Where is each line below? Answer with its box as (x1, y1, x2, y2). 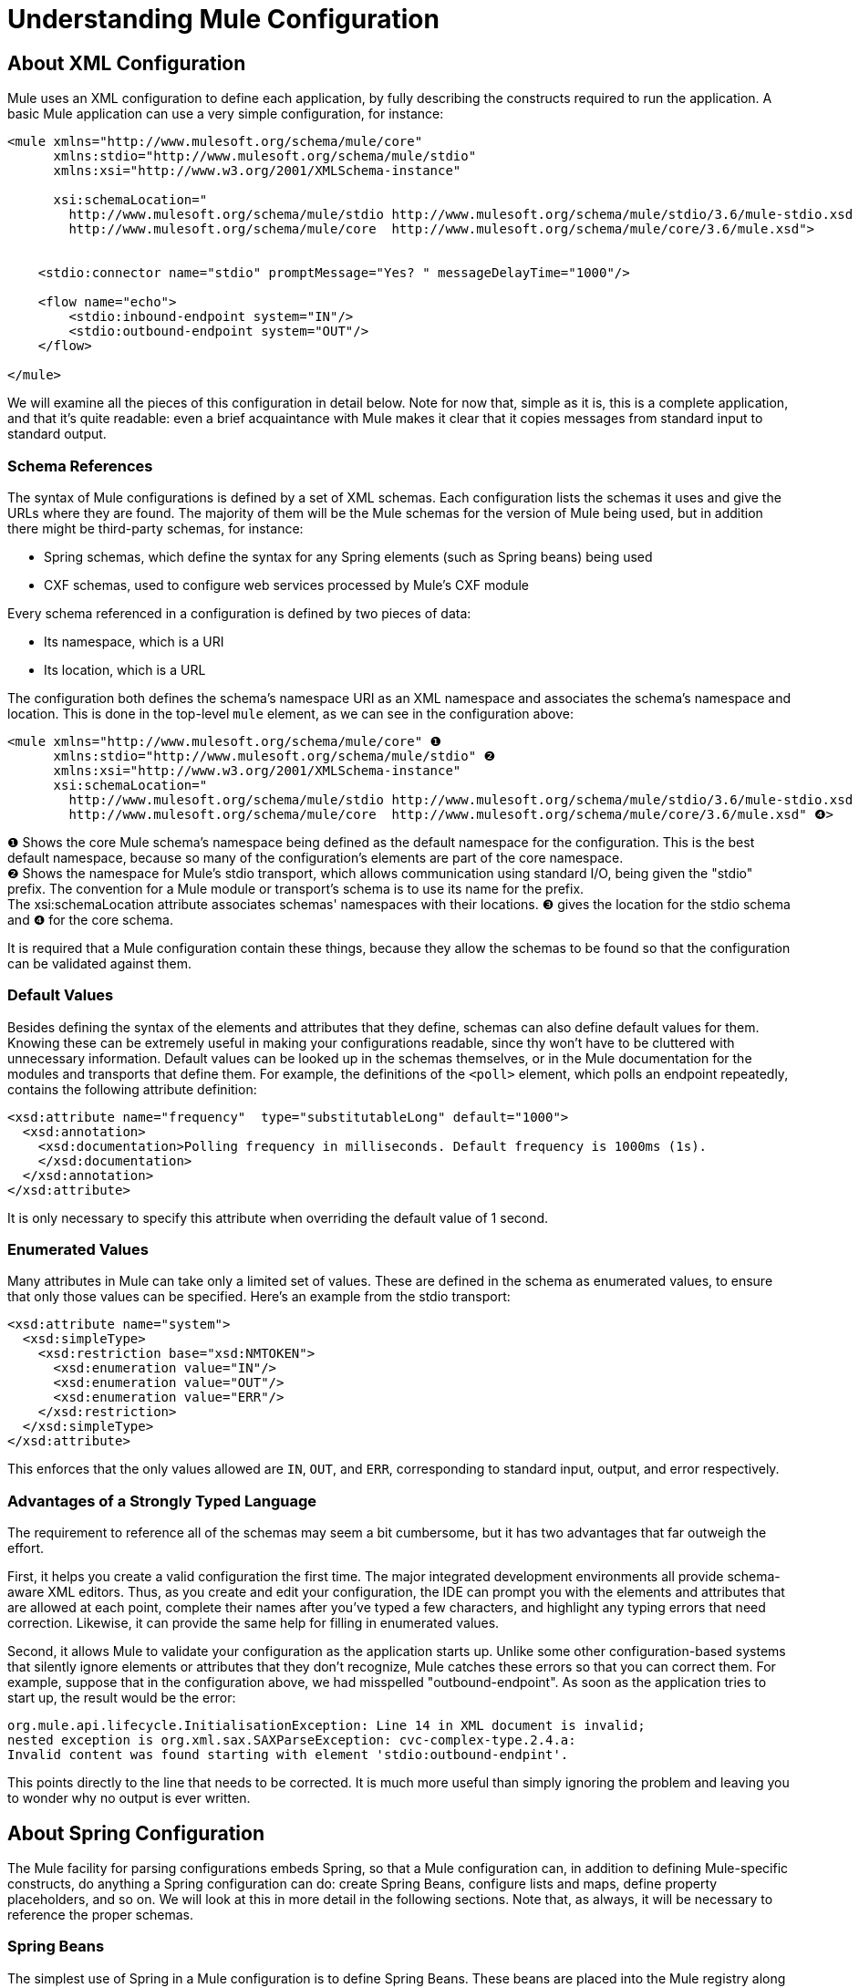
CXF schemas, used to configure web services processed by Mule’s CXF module (44, 576, 529, 593)
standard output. (7, 426, 107, 442)
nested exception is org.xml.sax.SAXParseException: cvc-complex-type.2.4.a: (7, 1733, 576, 1748)
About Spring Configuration (7, 1821, 265, 1845)
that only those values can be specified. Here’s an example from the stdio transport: (7, 1289, 511, 1305)
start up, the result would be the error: (7, 1690, 236, 1706)
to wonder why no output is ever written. (7, 1790, 251, 1807)
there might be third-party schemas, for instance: (7, 520, 304, 536)
